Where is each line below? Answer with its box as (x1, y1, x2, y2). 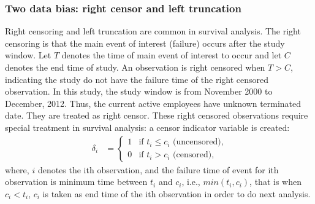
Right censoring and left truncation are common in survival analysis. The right (5, 25, 301, 37)
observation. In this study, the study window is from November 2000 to (5, 85, 273, 98)
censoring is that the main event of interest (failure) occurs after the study (5, 36, 285, 49)
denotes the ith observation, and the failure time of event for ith (37, 163, 279, 176)
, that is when (249, 175, 302, 188)
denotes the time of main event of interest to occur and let (61, 49, 282, 61)
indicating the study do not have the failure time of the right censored (5, 73, 269, 85)
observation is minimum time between (5, 175, 148, 188)
